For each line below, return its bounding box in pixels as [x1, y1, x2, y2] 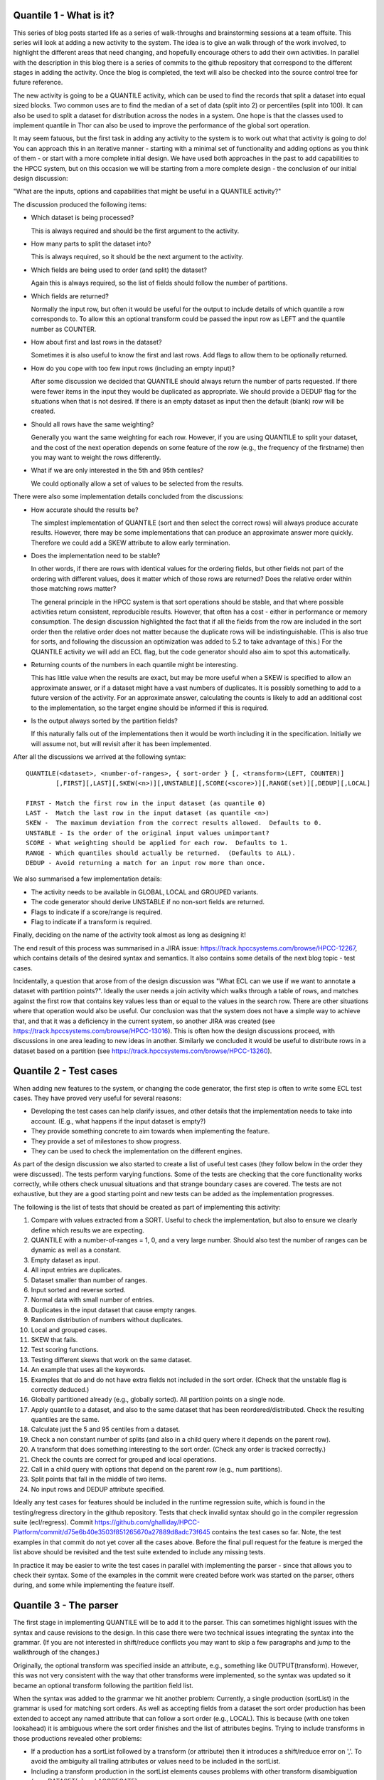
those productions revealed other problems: [13, 1734, 142, 1742]
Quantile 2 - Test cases [13, 1065, 118, 1077]
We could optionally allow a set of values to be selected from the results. [31, 479, 245, 488]
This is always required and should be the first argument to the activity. [31, 226, 240, 235]
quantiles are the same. [31, 1415, 100, 1424]
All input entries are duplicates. [31, 1266, 122, 1274]
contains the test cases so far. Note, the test [211, 1528, 341, 1536]
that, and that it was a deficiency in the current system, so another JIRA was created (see [13, 1017, 275, 1025]
